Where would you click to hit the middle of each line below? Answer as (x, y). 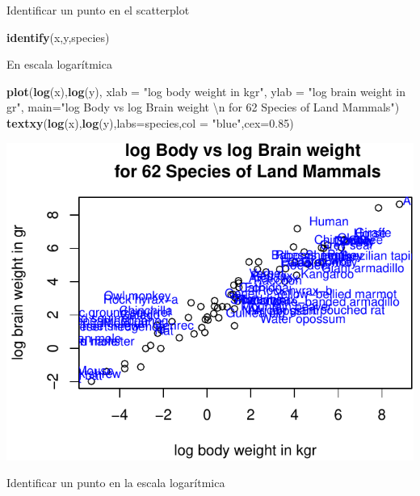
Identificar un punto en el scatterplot (98, 10)
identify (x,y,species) (58, 37)
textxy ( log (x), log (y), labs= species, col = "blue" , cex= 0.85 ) (150, 122)
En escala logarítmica (59, 64)
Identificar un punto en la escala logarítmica (116, 483)
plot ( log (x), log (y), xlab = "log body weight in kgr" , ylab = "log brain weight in (206, 91)
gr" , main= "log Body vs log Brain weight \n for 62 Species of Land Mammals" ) (203, 107)
